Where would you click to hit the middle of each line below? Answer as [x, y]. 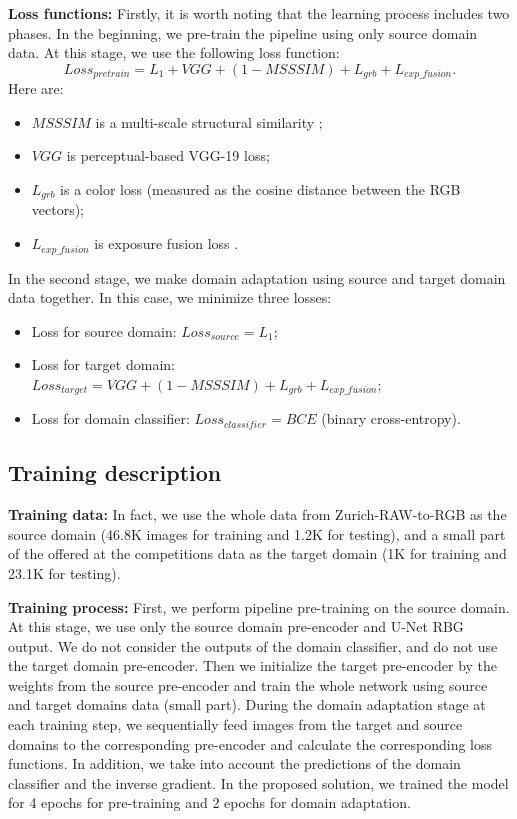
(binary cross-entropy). [391, 418]
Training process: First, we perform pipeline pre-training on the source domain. [259, 606]
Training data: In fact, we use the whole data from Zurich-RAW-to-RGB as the [257, 514]
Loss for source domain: [104, 330]
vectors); [58, 209]
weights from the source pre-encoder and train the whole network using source [248, 684]
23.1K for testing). [64, 572]
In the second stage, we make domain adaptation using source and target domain [257, 277]
